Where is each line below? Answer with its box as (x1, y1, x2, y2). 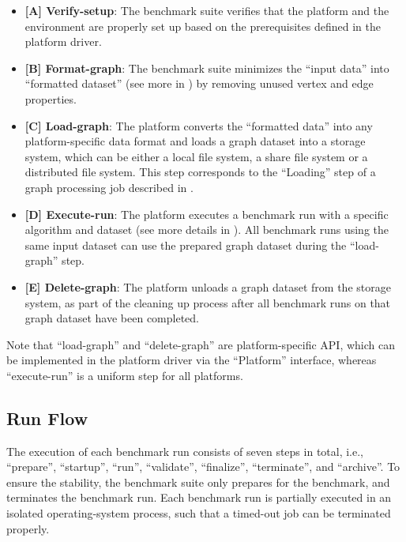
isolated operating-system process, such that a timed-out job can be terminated (6, 505, 391, 521)
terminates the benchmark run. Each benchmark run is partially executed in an (6, 489, 392, 506)
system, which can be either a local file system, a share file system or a (24, 148, 368, 164)
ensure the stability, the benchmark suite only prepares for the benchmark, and (6, 473, 390, 490)
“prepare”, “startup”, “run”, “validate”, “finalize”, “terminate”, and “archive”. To (6, 458, 400, 475)
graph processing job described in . (24, 179, 194, 195)
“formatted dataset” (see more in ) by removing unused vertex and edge (24, 75, 374, 92)
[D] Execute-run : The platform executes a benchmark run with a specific (24, 205, 389, 222)
